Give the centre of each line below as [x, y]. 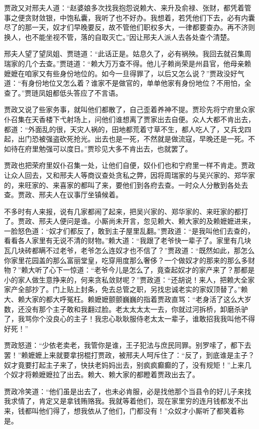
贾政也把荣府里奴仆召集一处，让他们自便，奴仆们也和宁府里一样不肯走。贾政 [129, 165]
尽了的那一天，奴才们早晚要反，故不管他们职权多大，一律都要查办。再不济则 [129, 27]
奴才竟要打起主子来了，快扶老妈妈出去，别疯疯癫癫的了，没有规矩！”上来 [124, 364]
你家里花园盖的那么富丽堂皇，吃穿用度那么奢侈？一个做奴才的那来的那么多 [126, 260]
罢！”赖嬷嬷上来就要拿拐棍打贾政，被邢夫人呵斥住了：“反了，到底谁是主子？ [129, 355]
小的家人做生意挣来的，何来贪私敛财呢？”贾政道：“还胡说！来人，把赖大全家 [129, 279]
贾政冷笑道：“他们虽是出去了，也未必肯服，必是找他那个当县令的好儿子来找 [128, 391]
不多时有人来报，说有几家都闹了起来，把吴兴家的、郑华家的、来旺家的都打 [126, 211]
